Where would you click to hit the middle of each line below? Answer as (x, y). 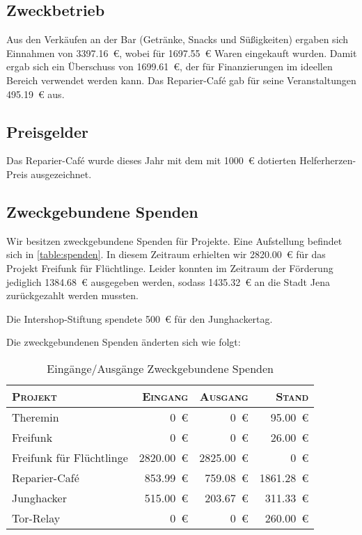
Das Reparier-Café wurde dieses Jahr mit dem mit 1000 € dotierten (151, 160)
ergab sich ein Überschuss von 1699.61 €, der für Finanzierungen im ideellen (170, 66)
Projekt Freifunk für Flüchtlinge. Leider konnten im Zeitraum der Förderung (170, 267)
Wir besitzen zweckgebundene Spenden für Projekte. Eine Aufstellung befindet (174, 240)
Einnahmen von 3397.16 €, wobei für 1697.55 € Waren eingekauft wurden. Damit (182, 53)
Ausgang (224, 396)
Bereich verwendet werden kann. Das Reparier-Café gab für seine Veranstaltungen (181, 80)
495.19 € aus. (36, 94)
